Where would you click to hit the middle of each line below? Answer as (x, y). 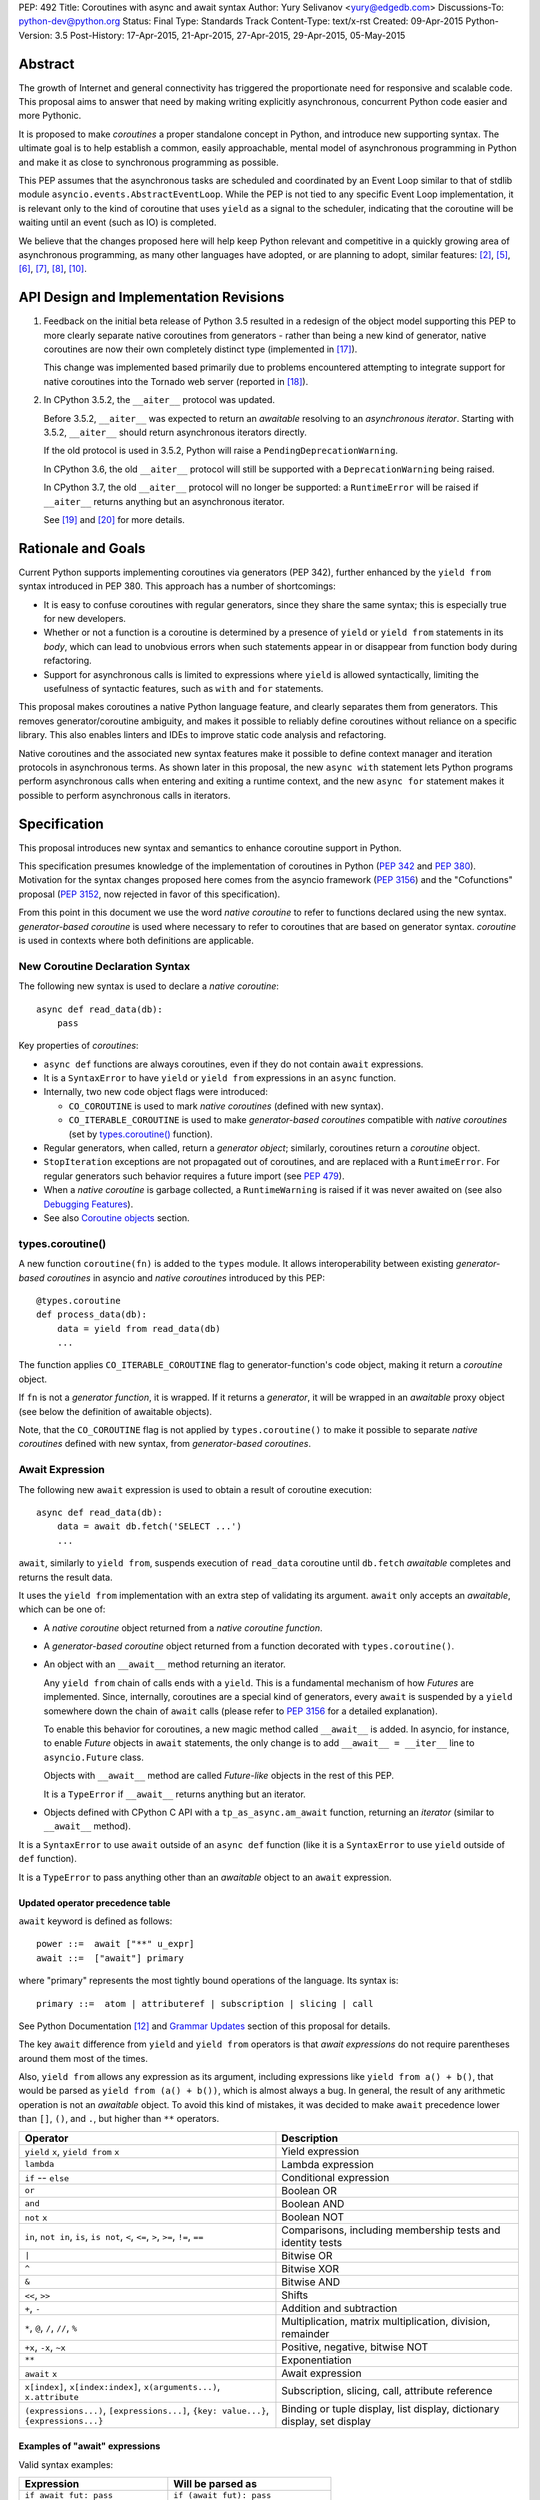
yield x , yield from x (72, 2151)
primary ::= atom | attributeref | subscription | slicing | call (205, 2003)
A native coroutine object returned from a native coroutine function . (183, 1627)
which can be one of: (62, 1609)
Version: (35, 35)
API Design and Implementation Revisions (151, 297)
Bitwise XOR (310, 2268)
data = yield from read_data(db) (139, 1328)
